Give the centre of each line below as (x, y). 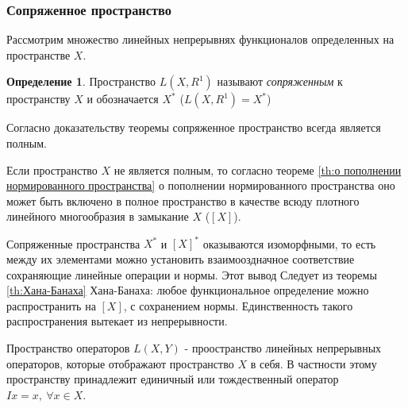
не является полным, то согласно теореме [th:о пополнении (258, 169)
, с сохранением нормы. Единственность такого (238, 305)
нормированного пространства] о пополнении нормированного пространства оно (201, 185)
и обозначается (123, 99)
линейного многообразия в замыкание (98, 216)
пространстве (38, 54)
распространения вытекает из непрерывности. (117, 321)
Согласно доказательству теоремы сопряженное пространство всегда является (194, 127)
